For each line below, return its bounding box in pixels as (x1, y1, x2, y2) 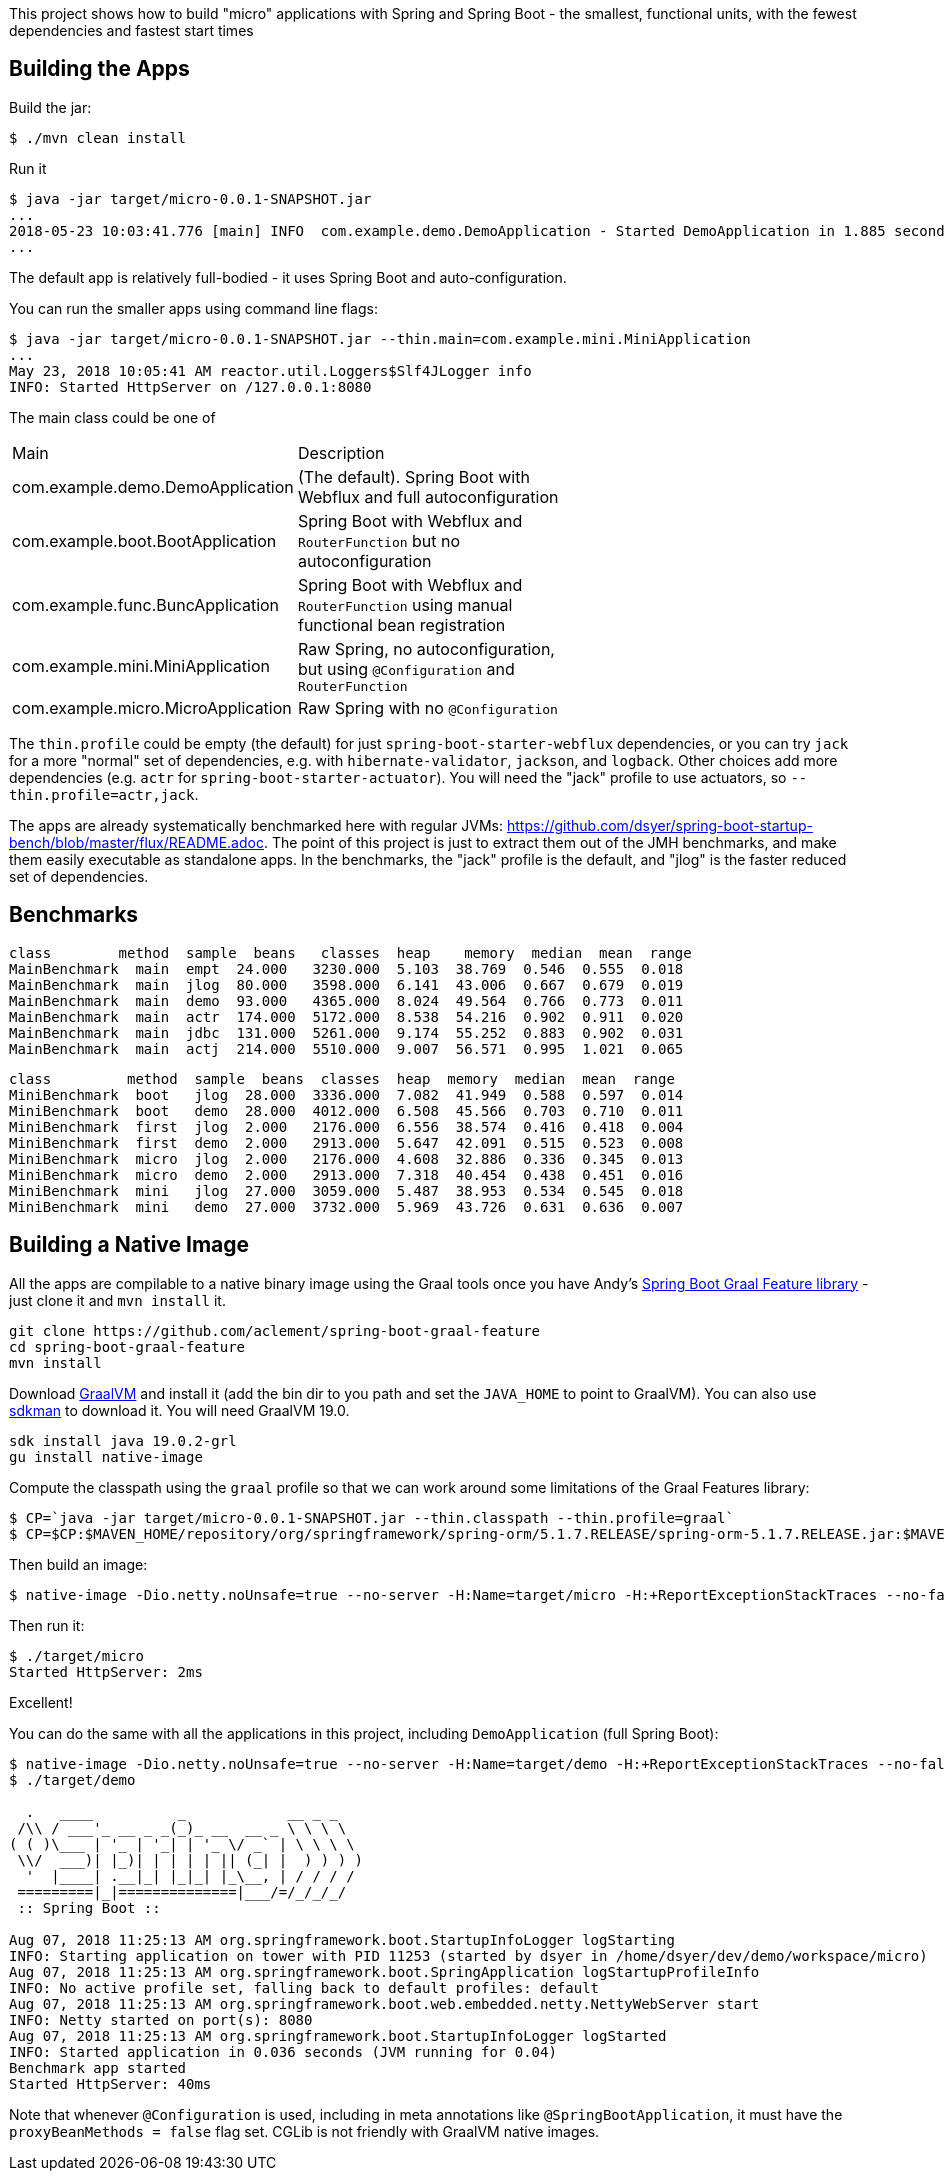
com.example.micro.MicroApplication (12, 697, 292, 718)
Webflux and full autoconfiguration (297, 486, 559, 507)
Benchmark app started (9, 2059, 187, 2076)
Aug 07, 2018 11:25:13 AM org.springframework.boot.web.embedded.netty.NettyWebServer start (9, 1995, 760, 2012)
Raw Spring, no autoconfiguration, (297, 638, 555, 659)
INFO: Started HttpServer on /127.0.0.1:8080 (9, 378, 372, 395)
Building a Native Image (9, 1232, 250, 1258)
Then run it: (9, 1616, 85, 1634)
